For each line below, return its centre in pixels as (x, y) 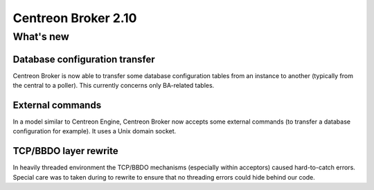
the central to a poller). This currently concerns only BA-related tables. (114, 86)
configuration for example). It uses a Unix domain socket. (95, 131)
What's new (41, 37)
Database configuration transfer (84, 59)
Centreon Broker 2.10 (75, 18)
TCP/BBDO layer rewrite (66, 151)
